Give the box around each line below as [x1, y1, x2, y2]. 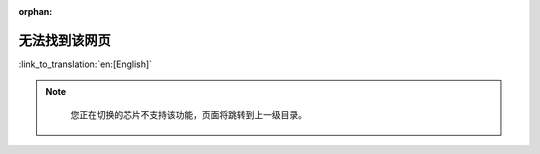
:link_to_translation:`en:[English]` [18, 58, 153, 70]
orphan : [18, 6, 53, 17]
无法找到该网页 [18, 31, 111, 49]
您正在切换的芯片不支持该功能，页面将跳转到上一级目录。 [70, 108, 307, 120]
